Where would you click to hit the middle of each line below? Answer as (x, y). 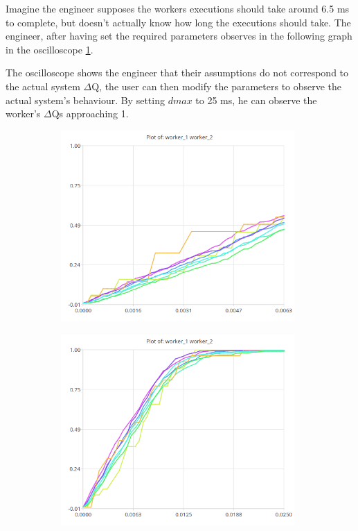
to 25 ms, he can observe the (256, 100)
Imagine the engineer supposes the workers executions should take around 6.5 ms (178, 8)
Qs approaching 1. (90, 113)
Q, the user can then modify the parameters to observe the (217, 86)
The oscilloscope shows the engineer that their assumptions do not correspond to (177, 73)
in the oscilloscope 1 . (50, 49)
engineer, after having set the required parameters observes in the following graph (179, 36)
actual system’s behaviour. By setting (85, 100)
